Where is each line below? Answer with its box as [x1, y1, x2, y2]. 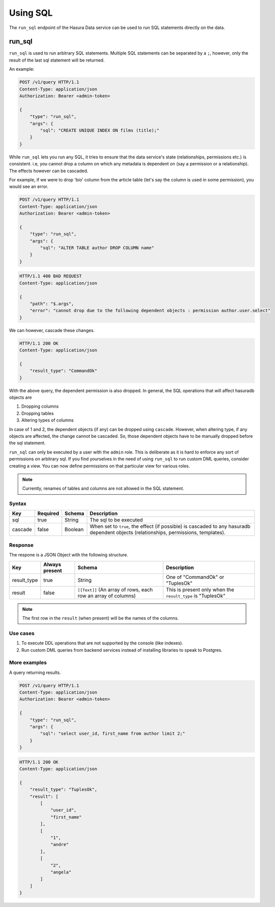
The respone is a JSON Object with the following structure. [9, 552, 129, 558]
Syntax [9, 500, 27, 507]
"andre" [50, 842, 69, 847]
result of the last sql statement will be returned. [9, 57, 105, 63]
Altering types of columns [21, 417, 74, 423]
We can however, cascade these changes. [9, 327, 95, 333]
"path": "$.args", [29, 301, 74, 306]
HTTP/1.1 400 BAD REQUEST [19, 273, 82, 279]
